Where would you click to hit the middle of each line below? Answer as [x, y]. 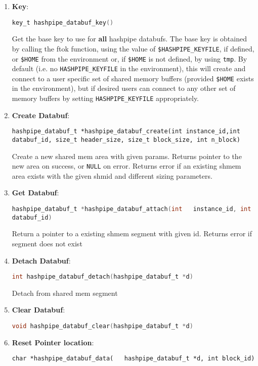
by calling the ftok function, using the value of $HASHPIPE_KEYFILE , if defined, [133, 48]
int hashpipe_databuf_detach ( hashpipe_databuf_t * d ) [102, 277]
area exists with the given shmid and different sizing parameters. [112, 175]
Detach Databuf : [41, 260]
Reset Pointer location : [53, 342]
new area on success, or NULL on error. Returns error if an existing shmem [126, 166]
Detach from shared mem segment [65, 293]
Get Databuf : [35, 193]
